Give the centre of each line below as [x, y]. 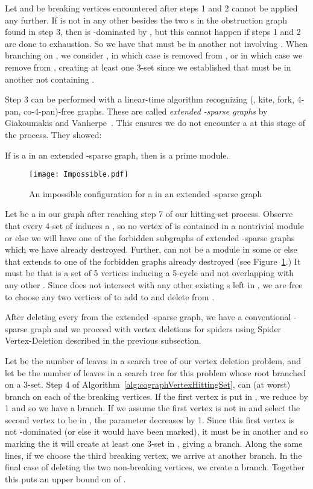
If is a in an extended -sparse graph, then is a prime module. [117, 155]
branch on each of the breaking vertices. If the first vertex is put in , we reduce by [156, 396]
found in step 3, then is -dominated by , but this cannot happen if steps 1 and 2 [153, 32]
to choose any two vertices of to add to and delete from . [110, 296]
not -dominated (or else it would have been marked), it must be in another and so [156, 431]
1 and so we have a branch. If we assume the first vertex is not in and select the [153, 408]
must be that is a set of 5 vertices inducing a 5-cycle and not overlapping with [150, 273]
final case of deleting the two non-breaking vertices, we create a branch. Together [155, 467]
